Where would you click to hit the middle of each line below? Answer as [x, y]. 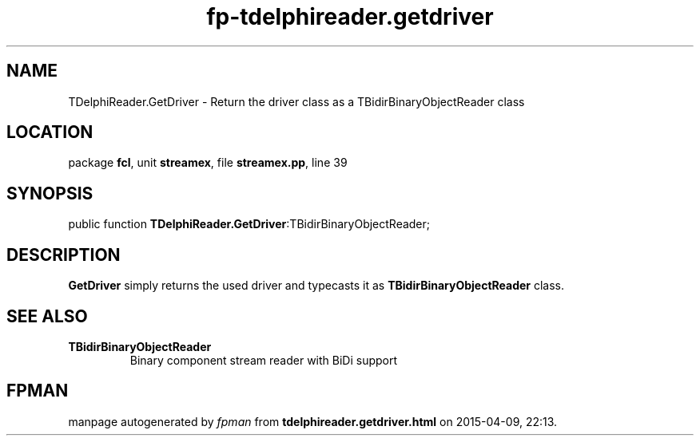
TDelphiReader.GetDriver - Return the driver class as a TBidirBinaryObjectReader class [296, 101]
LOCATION [50, 132]
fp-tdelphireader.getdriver [350, 17]
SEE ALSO [47, 316]
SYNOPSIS [50, 193]
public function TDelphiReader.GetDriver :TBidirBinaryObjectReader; [249, 224]
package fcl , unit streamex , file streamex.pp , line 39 [208, 163]
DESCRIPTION [64, 255]
